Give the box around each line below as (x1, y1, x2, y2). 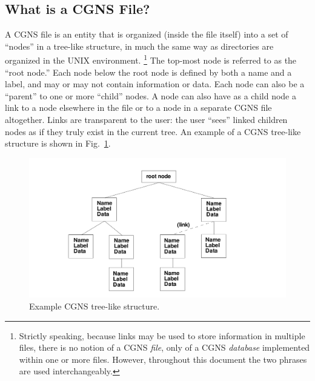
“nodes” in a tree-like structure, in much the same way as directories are (5, 39, 274, 52)
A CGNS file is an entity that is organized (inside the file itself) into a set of (5, 28, 288, 41)
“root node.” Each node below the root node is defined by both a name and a (5, 65, 292, 78)
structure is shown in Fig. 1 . (5, 137, 111, 150)
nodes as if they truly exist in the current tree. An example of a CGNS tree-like (5, 125, 301, 137)
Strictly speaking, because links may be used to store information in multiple (19, 329, 305, 342)
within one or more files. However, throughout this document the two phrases (19, 353, 307, 365)
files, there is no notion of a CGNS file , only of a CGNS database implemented (19, 341, 310, 354)
